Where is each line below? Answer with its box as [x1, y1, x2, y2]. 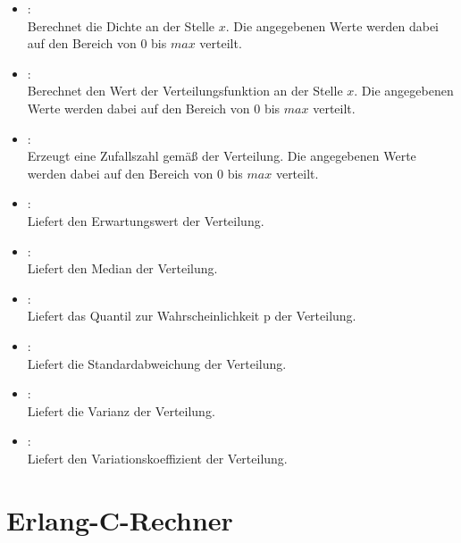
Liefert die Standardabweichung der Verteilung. [27, 354, 287, 372]
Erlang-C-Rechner [6, 501, 233, 538]
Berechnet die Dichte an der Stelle [27, 16, 215, 35]
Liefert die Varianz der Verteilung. [27, 401, 215, 420]
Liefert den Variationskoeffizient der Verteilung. [27, 448, 288, 467]
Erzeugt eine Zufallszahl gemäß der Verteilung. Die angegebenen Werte [27, 146, 416, 165]
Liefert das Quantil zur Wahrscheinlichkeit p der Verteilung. [27, 306, 356, 325]
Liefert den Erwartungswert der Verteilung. [27, 211, 264, 230]
